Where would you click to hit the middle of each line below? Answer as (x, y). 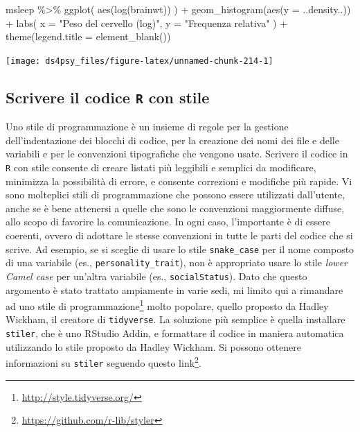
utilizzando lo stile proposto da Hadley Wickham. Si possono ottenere (154, 346)
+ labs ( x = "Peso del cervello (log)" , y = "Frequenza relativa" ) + (147, 23)
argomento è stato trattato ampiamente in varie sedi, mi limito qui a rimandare (174, 290)
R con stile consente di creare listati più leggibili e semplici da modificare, (161, 167)
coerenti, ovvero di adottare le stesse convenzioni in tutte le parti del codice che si (179, 235)
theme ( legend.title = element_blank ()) (88, 36)
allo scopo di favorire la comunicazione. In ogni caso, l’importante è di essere (168, 222)
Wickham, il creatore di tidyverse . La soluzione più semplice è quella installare (175, 319)
